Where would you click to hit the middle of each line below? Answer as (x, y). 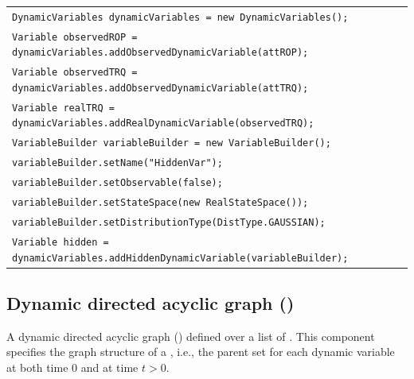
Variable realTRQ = (63, 108)
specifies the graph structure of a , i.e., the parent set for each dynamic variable (201, 352)
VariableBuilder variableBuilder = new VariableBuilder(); (172, 143)
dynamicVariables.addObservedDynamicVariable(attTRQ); (160, 88)
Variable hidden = (61, 242)
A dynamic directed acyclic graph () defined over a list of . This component (191, 336)
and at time (109, 367)
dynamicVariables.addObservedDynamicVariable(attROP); (160, 53)
